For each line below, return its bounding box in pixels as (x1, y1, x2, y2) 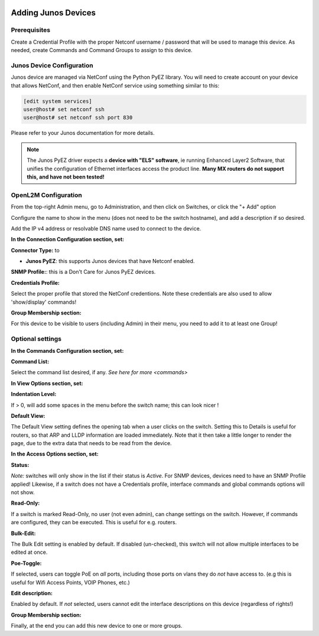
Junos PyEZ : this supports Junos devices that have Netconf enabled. (25, 258, 195, 265)
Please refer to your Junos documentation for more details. (11, 129, 155, 137)
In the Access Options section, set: (11, 450, 99, 457)
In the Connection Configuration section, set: (11, 236, 125, 243)
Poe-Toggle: (11, 559, 42, 567)
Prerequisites (11, 26, 50, 34)
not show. (11, 489, 35, 496)
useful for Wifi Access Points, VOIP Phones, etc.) (11, 579, 130, 586)
